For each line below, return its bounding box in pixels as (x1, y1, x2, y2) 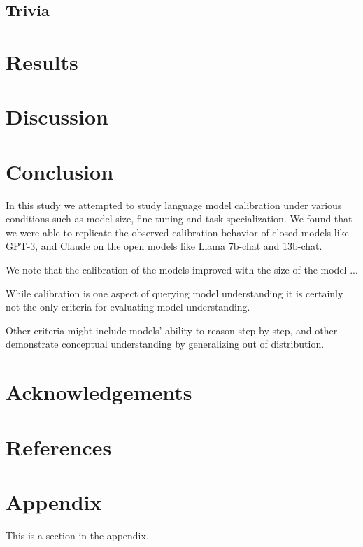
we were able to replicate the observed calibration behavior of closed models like (6, 225, 349, 239)
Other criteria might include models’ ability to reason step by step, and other (6, 322, 338, 337)
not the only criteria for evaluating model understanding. (6, 299, 250, 314)
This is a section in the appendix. (6, 527, 149, 542)
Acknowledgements (6, 378, 192, 406)
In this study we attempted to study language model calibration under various (6, 197, 342, 212)
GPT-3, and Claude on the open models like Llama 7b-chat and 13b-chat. (6, 239, 322, 253)
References (6, 432, 112, 461)
